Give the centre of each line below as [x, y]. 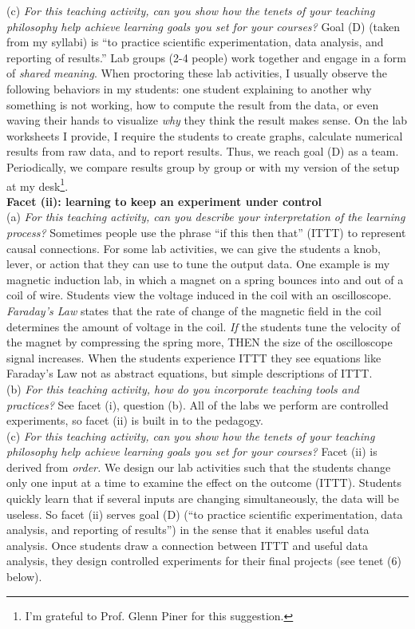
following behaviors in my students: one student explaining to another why [189, 88]
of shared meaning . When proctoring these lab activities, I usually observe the [197, 73]
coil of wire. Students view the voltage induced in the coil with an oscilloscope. [199, 295]
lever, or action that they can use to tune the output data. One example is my [198, 264]
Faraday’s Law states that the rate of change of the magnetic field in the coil [194, 310]
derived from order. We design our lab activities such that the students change [199, 467]
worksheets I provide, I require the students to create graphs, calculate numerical [205, 135]
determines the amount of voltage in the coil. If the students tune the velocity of [204, 326]
